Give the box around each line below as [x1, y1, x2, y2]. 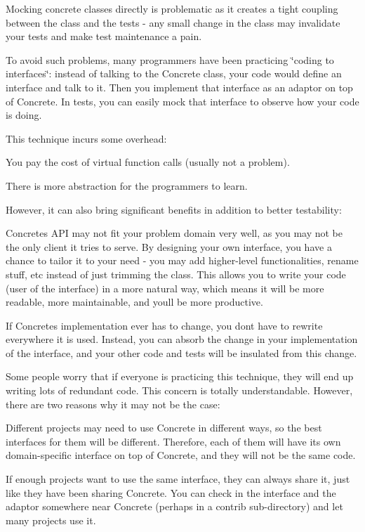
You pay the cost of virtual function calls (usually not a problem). [6, 155, 290, 169]
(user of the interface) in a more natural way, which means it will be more [6, 280, 324, 295]
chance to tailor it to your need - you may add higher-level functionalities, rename [6, 253, 359, 268]
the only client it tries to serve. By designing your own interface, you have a [6, 239, 332, 254]
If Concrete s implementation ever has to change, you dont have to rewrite [6, 318, 323, 332]
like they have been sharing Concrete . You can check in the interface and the [6, 485, 336, 500]
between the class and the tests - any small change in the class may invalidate [6, 15, 340, 30]
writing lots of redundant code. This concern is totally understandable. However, [6, 383, 353, 398]
